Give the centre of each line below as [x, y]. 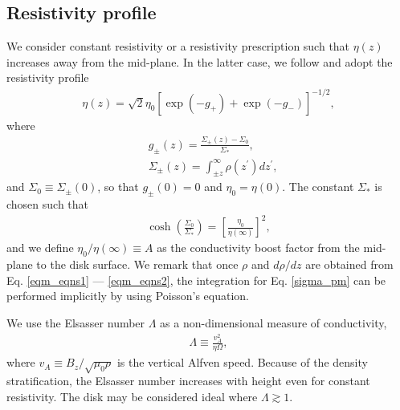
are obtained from [349, 264]
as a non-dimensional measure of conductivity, [273, 322]
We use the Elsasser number [76, 322]
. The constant [318, 187]
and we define [40, 248]
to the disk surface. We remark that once [137, 264]
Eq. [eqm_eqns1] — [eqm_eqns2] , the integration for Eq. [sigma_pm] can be [196, 280]
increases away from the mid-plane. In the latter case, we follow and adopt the [200, 61]
